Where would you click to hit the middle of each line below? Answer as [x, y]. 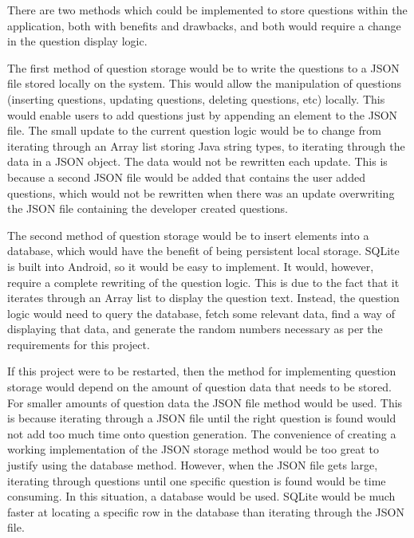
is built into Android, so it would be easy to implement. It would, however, [191, 266]
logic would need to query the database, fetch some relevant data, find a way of [201, 313]
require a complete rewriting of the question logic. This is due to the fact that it [203, 282]
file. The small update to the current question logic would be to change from [194, 130]
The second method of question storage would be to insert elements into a [188, 235]
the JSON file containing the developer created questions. [148, 208]
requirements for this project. [79, 344]
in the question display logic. [77, 41]
